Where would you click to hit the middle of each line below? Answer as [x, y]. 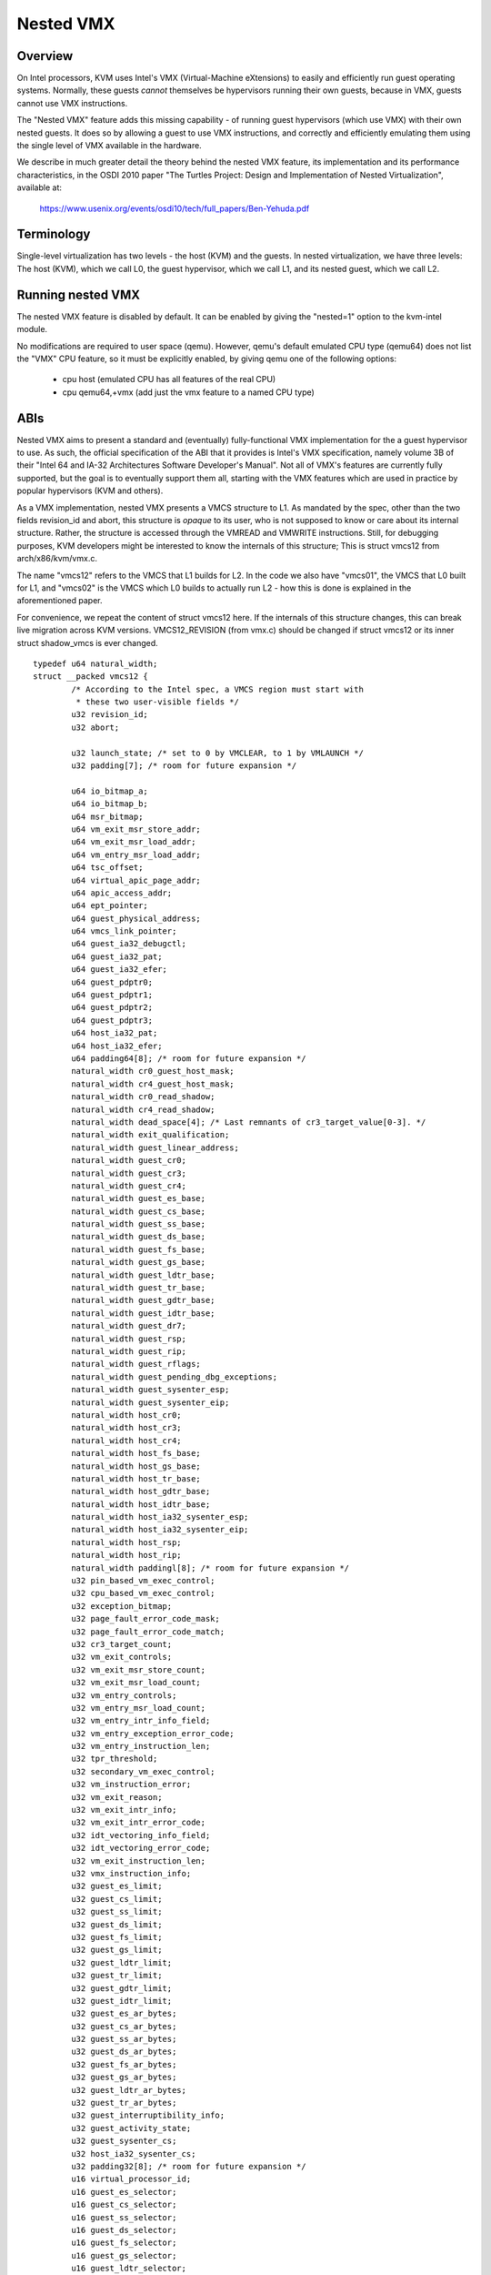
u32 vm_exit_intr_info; [124, 1810]
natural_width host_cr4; [126, 1441]
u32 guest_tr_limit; [117, 1976]
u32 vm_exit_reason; [117, 1797]
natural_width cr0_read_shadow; [143, 1097]
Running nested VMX [79, 294]
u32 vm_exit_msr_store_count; [139, 1669]
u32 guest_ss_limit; [117, 1912]
